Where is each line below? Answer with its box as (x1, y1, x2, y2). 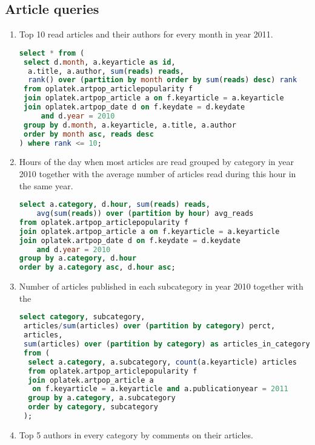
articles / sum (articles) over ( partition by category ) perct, (23, 322, 276, 331)
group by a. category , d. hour (19, 254, 137, 263)
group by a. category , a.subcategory (28, 394, 176, 403)
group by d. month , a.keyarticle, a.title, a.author (23, 120, 236, 129)
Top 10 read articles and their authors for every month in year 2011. (19, 28, 273, 41)
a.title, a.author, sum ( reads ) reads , (28, 67, 184, 76)
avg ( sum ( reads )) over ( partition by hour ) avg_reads (36, 209, 254, 218)
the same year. (19, 179, 73, 192)
